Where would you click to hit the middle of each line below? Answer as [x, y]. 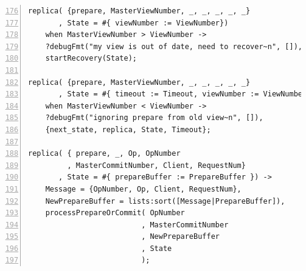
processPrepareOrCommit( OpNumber [115, 213]
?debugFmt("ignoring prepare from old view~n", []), [154, 118]
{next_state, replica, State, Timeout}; [128, 129]
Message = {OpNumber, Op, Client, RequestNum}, [143, 189]
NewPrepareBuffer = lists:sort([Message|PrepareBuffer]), [165, 201]
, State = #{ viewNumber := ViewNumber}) [144, 23]
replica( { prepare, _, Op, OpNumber [104, 154]
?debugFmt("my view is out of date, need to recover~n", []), [174, 46]
